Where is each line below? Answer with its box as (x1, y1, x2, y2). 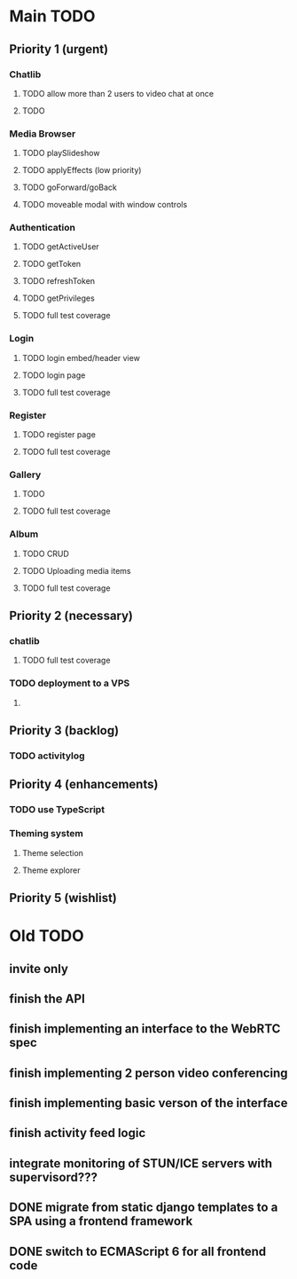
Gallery (9, 468, 42, 481)
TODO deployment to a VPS (9, 677, 130, 689)
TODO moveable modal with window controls (21, 200, 188, 210)
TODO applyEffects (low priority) (21, 165, 142, 176)
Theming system (9, 828, 84, 840)
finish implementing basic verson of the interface (9, 1095, 288, 1110)
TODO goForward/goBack (21, 182, 118, 192)
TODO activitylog (9, 749, 86, 762)
